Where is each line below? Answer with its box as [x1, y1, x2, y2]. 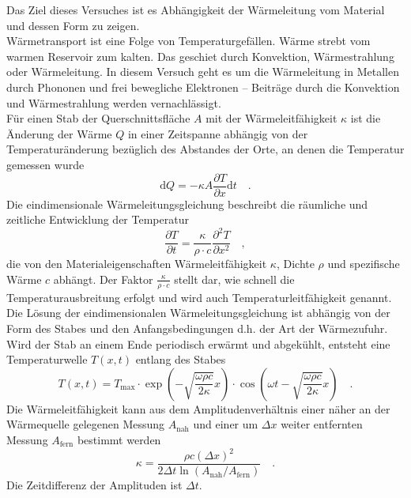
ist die [350, 110, 381, 126]
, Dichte [276, 255, 315, 272]
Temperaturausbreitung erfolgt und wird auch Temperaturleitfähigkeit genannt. [6, 289, 392, 305]
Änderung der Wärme [6, 125, 112, 141]
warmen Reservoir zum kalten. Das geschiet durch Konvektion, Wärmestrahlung [6, 47, 394, 64]
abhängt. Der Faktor [53, 270, 153, 287]
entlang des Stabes [135, 351, 226, 368]
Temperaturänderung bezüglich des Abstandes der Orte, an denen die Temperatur [6, 141, 405, 157]
